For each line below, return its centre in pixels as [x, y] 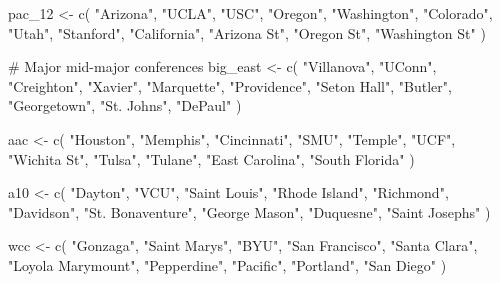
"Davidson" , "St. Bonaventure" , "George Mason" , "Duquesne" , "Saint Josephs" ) [249, 211]
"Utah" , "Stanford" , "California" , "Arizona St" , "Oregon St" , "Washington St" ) [247, 32]
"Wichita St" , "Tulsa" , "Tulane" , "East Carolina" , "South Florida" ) [211, 158]
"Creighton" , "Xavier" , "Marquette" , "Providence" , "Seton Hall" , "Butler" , [230, 85]
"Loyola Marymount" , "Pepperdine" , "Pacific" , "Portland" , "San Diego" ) [227, 264]
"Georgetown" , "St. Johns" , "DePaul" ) [125, 105]
